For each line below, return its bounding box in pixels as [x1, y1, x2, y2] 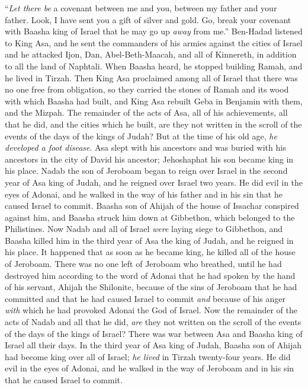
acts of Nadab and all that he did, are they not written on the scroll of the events [5, 316, 301, 328]
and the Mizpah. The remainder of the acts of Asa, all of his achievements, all [5, 106, 288, 119]
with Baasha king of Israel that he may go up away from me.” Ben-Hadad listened [5, 25, 303, 37]
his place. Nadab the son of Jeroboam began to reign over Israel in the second [5, 164, 288, 177]
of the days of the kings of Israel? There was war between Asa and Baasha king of [5, 327, 303, 339]
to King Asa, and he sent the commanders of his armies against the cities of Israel [5, 36, 303, 49]
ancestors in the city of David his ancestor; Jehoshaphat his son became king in [5, 152, 294, 165]
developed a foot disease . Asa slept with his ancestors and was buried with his [5, 141, 286, 154]
